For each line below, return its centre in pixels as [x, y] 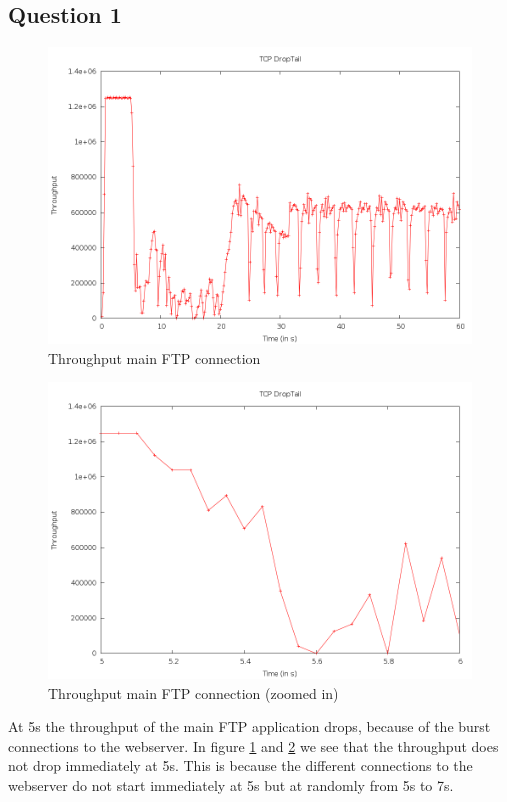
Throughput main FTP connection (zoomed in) [193, 692]
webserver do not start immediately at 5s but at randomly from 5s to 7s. [231, 784]
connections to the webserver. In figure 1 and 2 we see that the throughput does [253, 745]
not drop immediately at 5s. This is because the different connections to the [240, 765]
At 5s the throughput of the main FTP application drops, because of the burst [249, 726]
